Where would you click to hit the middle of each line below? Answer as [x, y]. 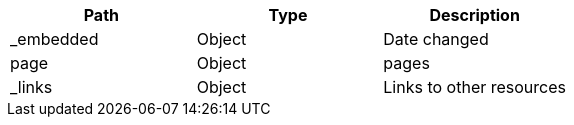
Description [474, 15]
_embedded [54, 39]
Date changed [436, 39]
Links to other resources [474, 87]
